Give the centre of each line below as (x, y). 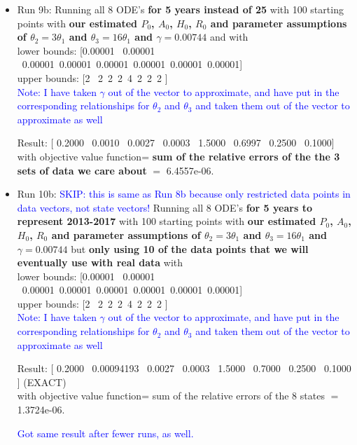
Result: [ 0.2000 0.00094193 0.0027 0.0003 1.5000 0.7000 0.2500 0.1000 (184, 368)
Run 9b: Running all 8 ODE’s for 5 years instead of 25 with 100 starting (180, 9)
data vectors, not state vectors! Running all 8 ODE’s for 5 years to (164, 207)
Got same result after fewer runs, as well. (105, 433)
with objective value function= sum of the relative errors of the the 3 (178, 156)
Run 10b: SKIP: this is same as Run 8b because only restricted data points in (184, 194)
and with (229, 37)
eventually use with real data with (100, 262)
